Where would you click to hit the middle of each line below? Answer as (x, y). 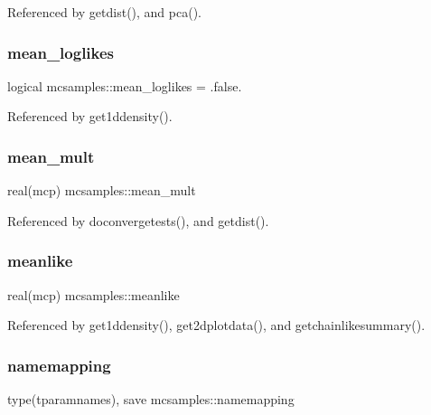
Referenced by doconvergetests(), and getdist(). (138, 220)
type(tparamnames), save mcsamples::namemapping (151, 399)
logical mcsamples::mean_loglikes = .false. (125, 85)
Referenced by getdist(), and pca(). (104, 12)
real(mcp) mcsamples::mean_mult (102, 190)
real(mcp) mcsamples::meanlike (94, 294)
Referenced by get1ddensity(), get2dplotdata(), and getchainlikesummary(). (216, 325)
